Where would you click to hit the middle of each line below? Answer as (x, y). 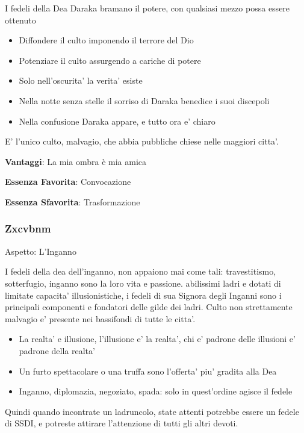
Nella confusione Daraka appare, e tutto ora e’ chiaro (117, 121)
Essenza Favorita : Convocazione (68, 182)
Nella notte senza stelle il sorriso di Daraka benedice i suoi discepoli (144, 100)
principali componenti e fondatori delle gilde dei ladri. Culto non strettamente (149, 307)
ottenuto (20, 20)
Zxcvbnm (28, 229)
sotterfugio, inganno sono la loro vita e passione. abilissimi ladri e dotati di (143, 283)
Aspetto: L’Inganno (41, 251)
